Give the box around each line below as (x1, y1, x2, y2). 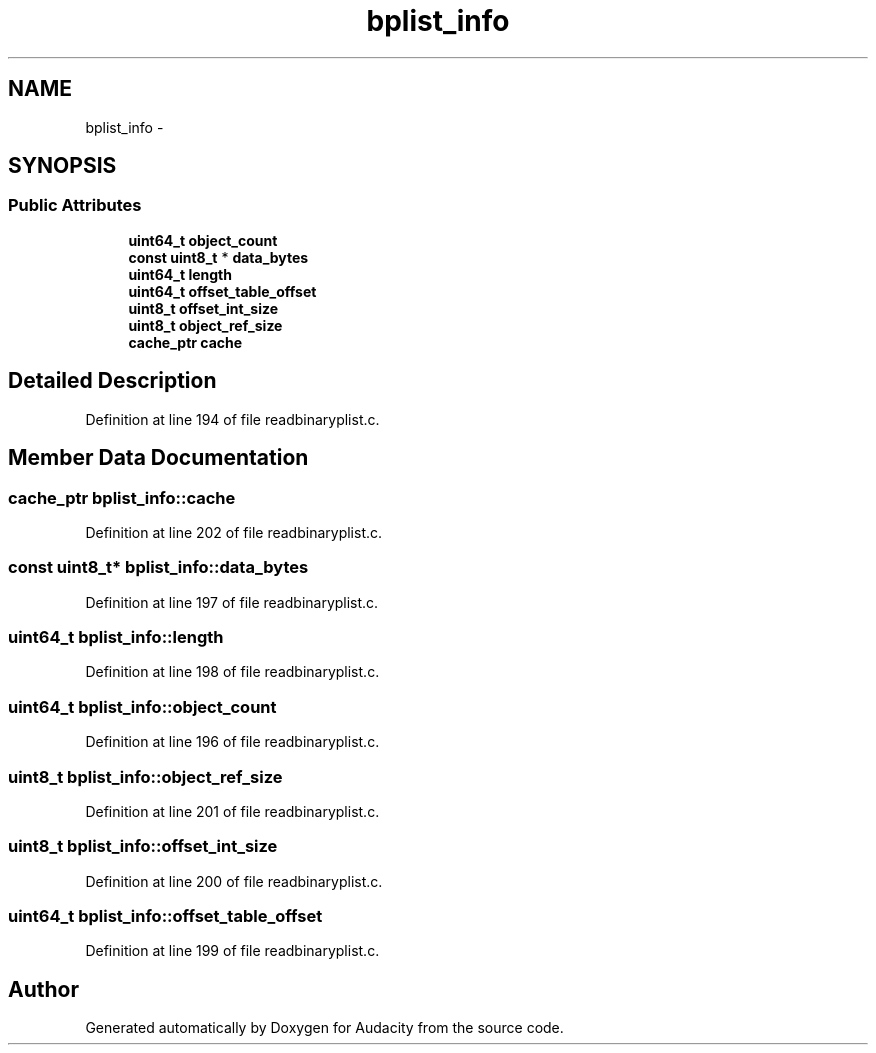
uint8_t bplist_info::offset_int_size (8, 836, 278, 857)
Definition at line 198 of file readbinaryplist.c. (85, 663, 380, 681)
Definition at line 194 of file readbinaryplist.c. (85, 410, 380, 428)
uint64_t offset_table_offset (128, 282, 317, 300)
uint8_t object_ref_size (128, 316, 283, 334)
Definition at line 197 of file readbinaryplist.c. (85, 593, 379, 611)
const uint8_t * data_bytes (128, 248, 309, 266)
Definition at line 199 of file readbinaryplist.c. (85, 942, 380, 960)
